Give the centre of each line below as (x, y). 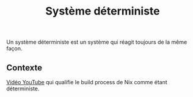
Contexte (24, 68)
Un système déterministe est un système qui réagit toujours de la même (97, 42)
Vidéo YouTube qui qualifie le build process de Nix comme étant (87, 82)
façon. (14, 48)
